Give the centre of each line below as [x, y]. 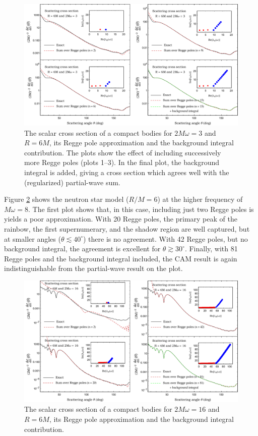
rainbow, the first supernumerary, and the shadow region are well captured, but [127, 228]
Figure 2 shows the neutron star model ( [67, 199]
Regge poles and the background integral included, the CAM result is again [121, 258]
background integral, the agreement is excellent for [82, 249]
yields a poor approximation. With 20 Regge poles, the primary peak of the [121, 219]
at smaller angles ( [33, 238]
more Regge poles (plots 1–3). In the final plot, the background [122, 162]
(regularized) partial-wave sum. [72, 182]
